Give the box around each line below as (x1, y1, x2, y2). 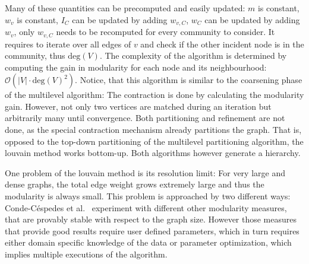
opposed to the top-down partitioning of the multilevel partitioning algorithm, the (5, 135, 304, 147)
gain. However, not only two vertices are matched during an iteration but (5, 100, 272, 112)
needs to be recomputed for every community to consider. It (56, 26, 275, 38)
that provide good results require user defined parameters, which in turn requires (5, 224, 299, 237)
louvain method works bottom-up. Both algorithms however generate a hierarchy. (5, 147, 301, 159)
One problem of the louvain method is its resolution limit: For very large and (5, 166, 285, 179)
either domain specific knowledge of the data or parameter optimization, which (5, 236, 292, 249)
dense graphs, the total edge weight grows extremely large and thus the (5, 178, 264, 190)
